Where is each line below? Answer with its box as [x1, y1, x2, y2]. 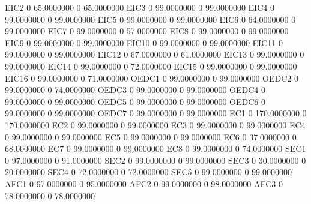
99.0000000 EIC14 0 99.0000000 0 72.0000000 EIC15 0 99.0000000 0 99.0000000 [5, 59, 297, 72]
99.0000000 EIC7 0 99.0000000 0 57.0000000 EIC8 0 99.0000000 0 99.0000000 [5, 25, 289, 37]
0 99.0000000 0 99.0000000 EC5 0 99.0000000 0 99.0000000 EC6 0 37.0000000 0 [5, 130, 297, 143]
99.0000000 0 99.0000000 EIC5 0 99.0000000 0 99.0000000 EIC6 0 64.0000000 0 [5, 13, 296, 25]
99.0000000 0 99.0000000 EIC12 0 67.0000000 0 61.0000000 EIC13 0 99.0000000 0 [5, 48, 304, 61]
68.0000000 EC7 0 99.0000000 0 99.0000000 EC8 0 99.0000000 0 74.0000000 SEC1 [5, 142, 306, 155]
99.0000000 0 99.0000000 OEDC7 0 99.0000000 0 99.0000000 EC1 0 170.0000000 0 [5, 107, 307, 119]
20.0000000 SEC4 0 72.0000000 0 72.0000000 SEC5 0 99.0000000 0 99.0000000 [5, 166, 292, 178]
